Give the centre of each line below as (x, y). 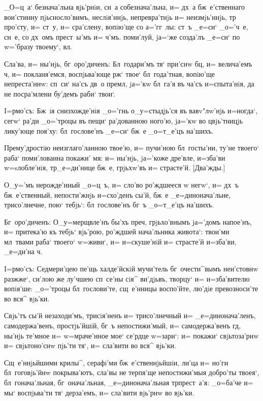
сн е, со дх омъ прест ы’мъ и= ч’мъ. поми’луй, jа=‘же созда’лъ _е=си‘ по (122, 36)
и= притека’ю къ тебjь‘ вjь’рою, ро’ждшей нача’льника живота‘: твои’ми (117, 232)
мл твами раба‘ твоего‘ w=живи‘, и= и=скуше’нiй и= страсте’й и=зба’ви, (120, 241)
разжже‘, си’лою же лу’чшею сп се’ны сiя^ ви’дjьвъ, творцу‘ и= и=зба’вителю (127, 278)
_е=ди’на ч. (23, 251)
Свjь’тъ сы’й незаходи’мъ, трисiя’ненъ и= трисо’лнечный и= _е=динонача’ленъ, (130, 315)
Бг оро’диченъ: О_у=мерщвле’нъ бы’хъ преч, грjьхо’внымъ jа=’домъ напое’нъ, (128, 221)
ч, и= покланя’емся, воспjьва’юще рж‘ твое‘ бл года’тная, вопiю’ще (109, 73)
